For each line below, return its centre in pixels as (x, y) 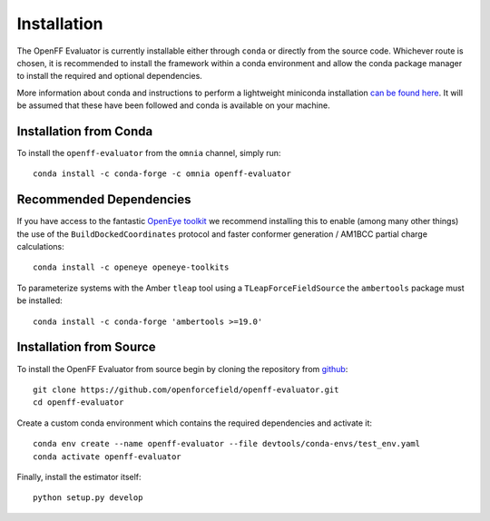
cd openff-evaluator (78, 403)
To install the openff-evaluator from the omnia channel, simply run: (149, 153)
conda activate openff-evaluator (107, 457)
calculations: (40, 247)
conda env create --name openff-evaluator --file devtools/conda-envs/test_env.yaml (227, 444)
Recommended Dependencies (104, 200)
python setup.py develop (88, 498)
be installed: (39, 300)
